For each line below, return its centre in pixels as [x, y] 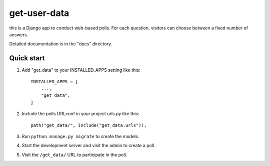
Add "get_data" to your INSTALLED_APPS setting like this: [81, 70]
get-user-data [39, 13]
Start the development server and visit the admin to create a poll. [88, 146]
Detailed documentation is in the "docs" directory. [61, 44]
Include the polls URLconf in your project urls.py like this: [80, 114]
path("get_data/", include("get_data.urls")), [89, 125]
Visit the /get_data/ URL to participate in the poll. [74, 155]
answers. [19, 34]
